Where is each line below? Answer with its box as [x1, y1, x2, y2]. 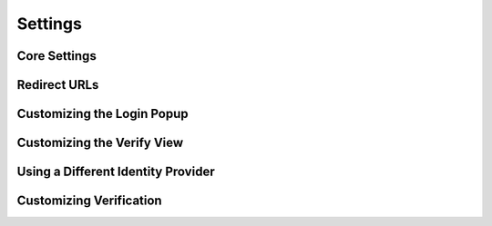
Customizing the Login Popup [16, 106, 189, 122]
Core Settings [16, 48, 97, 64]
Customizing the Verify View [16, 135, 184, 151]
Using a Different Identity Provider [16, 164, 215, 180]
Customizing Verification [16, 193, 163, 209]
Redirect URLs [16, 77, 99, 93]
